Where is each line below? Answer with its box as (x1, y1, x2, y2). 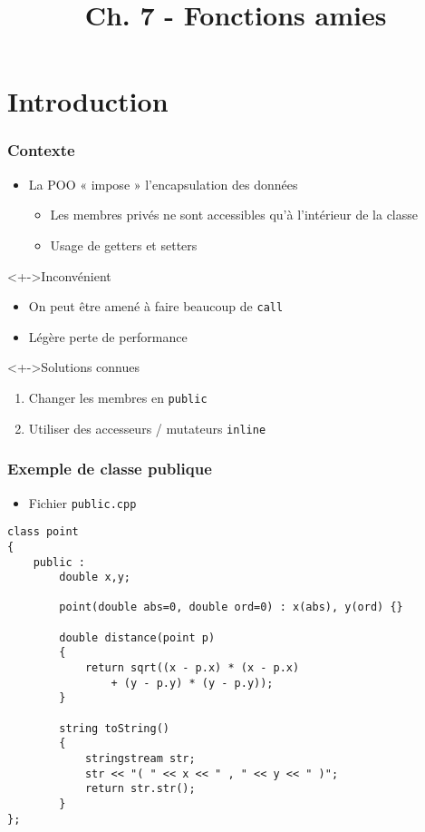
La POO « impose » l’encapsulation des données (28, 174, 298, 193)
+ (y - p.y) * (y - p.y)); (111, 676, 274, 690)
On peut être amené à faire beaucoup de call (28, 297, 284, 316)
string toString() (59, 721, 169, 735)
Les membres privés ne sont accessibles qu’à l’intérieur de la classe (50, 205, 418, 224)
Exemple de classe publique (7, 457, 212, 480)
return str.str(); (84, 782, 196, 796)
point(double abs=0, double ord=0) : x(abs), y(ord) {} (59, 601, 403, 614)
